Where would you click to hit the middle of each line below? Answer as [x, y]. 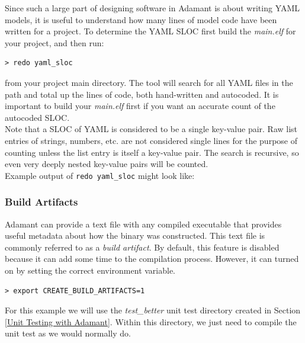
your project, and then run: [54, 42]
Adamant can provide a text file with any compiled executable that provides [143, 224]
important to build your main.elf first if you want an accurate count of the [140, 106]
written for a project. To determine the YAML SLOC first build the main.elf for [150, 31]
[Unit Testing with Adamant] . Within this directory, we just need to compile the [151, 321]
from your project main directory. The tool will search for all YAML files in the [149, 82]
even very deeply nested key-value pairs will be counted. [107, 164]
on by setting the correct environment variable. [90, 270]
